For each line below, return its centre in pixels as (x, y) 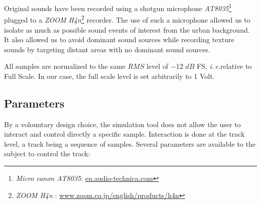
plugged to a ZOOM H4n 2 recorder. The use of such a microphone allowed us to (127, 19)
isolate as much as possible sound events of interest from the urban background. (127, 29)
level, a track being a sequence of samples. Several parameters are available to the (130, 143)
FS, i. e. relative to (224, 66)
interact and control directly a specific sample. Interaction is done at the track (124, 134)
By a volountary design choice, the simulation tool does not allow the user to (122, 124)
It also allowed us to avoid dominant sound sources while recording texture (119, 39)
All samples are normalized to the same (65, 66)
